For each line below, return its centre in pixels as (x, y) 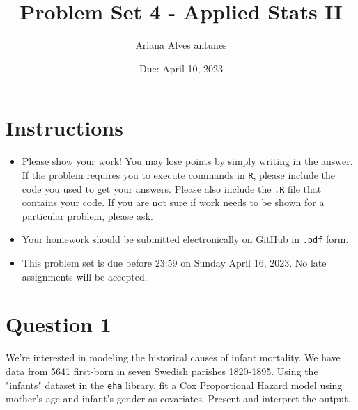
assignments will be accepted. (85, 276)
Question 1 (59, 324)
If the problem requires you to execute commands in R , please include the (179, 174)
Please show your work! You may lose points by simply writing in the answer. (187, 161)
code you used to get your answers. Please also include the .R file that (172, 188)
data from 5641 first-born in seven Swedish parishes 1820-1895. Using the (162, 371)
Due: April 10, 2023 (181, 68)
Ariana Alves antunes (181, 45)
